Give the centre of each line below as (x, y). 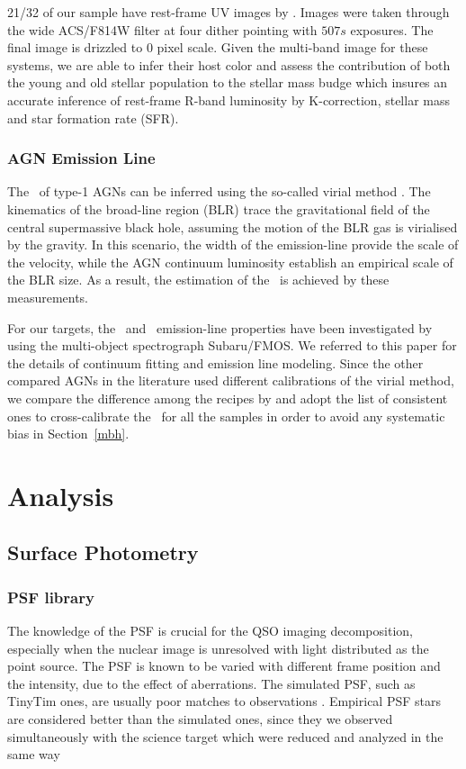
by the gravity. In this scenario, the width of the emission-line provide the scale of (233, 244)
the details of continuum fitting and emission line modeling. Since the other (215, 362)
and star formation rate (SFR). (93, 118)
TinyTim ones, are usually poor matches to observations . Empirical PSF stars (224, 701)
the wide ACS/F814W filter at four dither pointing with (162, 29)
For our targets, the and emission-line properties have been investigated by (220, 327)
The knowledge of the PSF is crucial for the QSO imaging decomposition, (210, 631)
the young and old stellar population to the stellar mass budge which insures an (228, 82)
